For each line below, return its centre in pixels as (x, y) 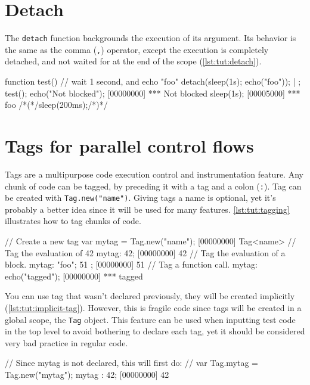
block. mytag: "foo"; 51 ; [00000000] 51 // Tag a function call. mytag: (131, 264)
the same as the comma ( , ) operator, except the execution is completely (137, 49)
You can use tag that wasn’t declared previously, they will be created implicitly (150, 296)
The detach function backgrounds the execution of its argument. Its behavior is (151, 38)
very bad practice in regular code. (66, 342)
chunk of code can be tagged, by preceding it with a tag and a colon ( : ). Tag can (153, 186)
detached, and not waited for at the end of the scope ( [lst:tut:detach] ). (133, 61)
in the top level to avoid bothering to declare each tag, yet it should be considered (155, 331)
